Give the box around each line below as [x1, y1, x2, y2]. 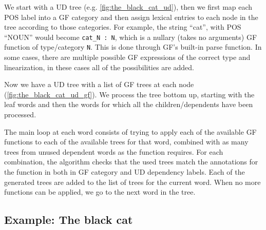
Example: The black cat [4, 212, 133, 227]
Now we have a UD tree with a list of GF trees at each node [4, 79, 194, 90]
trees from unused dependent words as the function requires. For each [4, 146, 223, 157]
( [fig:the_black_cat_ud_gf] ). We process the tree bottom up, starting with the [4, 89, 255, 99]
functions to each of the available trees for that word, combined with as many [4, 136, 249, 147]
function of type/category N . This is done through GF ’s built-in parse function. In [4, 41, 262, 52]
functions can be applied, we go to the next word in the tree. [4, 186, 196, 197]
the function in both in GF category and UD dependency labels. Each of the [4, 166, 245, 177]
